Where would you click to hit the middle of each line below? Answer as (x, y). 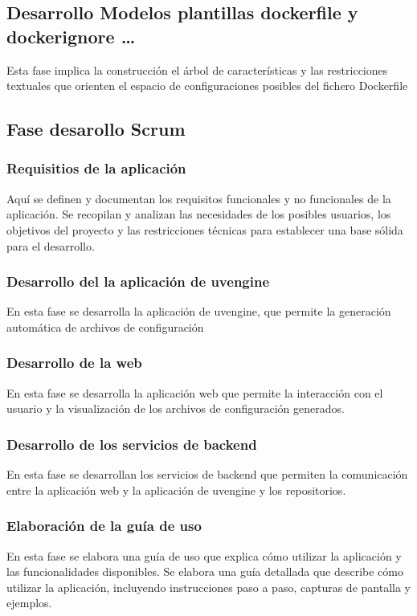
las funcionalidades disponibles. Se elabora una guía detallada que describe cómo (205, 571)
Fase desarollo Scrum (96, 129)
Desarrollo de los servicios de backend (132, 444)
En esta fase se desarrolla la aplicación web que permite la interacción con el (195, 392)
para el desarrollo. (51, 245)
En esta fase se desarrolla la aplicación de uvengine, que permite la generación (199, 311)
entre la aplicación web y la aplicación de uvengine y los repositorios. (176, 490)
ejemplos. (29, 603)
